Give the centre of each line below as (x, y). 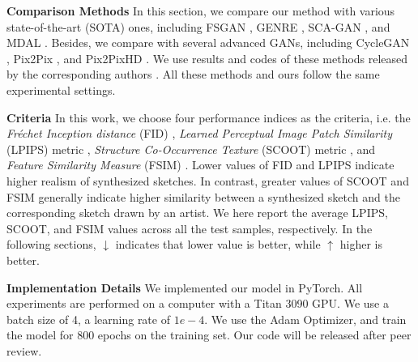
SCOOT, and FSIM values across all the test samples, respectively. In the (190, 228)
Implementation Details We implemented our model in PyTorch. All (185, 287)
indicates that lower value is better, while (218, 244)
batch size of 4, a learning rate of (88, 319)
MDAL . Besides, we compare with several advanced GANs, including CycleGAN (208, 43)
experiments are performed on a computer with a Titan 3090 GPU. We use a (198, 303)
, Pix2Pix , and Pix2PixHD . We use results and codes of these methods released (207, 58)
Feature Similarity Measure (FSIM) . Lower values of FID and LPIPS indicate (200, 165)
